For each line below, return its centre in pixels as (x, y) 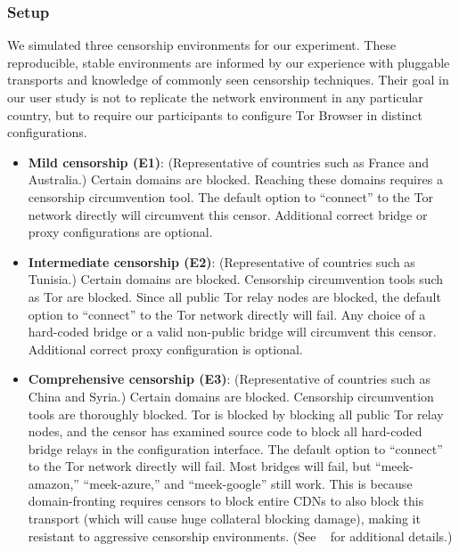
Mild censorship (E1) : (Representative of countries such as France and (229, 162)
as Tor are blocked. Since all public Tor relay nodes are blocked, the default (234, 296)
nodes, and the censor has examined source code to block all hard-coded (225, 431)
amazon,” (53, 483)
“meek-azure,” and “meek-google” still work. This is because (248, 483)
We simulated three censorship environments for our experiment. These (202, 45)
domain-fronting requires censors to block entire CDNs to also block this (226, 501)
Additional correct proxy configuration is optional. (165, 349)
